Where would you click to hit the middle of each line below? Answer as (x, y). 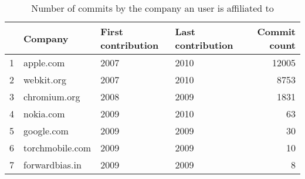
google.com (46, 131)
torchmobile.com (57, 148)
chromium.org (52, 97)
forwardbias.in (52, 165)
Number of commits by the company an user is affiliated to (152, 8)
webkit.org (45, 80)
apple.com (44, 63)
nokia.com (44, 114)
